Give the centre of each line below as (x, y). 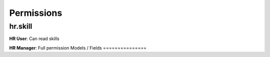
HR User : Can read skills (34, 39)
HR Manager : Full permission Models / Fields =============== (78, 48)
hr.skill (21, 26)
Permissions (36, 13)
